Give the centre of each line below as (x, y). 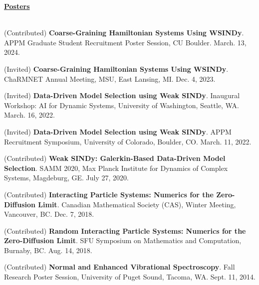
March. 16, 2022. (29, 115)
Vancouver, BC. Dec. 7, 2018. (49, 214)
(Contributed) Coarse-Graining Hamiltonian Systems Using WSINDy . (124, 33)
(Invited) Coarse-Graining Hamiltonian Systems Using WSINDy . (116, 69)
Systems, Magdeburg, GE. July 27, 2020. (66, 178)
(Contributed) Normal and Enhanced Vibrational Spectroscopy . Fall (120, 267)
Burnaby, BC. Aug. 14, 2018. (48, 250)
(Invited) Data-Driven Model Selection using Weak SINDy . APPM (118, 131)
